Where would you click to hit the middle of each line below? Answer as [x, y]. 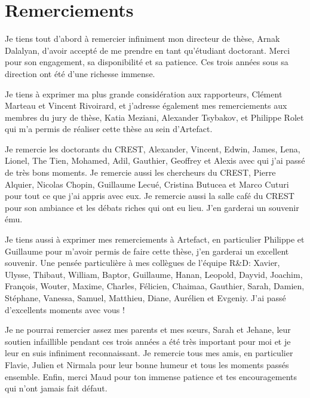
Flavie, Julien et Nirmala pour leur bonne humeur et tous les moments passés [147, 364]
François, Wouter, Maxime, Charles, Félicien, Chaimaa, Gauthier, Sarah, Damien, [155, 286]
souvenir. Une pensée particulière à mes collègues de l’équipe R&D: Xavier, [142, 263]
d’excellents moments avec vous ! [65, 309]
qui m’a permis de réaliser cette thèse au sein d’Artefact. [109, 129]
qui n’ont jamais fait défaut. [56, 388]
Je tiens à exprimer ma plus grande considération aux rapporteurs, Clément [144, 94]
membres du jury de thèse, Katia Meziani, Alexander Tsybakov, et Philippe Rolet [154, 117]
